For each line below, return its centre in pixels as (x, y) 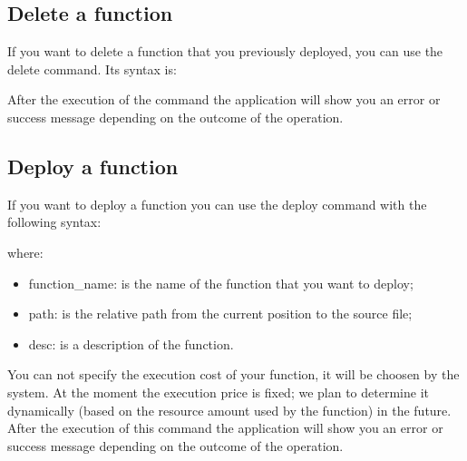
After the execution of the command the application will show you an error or (224, 99)
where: (25, 252)
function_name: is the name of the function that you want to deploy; (221, 283)
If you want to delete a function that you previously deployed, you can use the (225, 51)
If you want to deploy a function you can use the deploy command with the (217, 204)
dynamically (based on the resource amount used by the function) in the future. (229, 410)
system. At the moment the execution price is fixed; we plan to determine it (218, 392)
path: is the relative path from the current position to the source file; (220, 314)
